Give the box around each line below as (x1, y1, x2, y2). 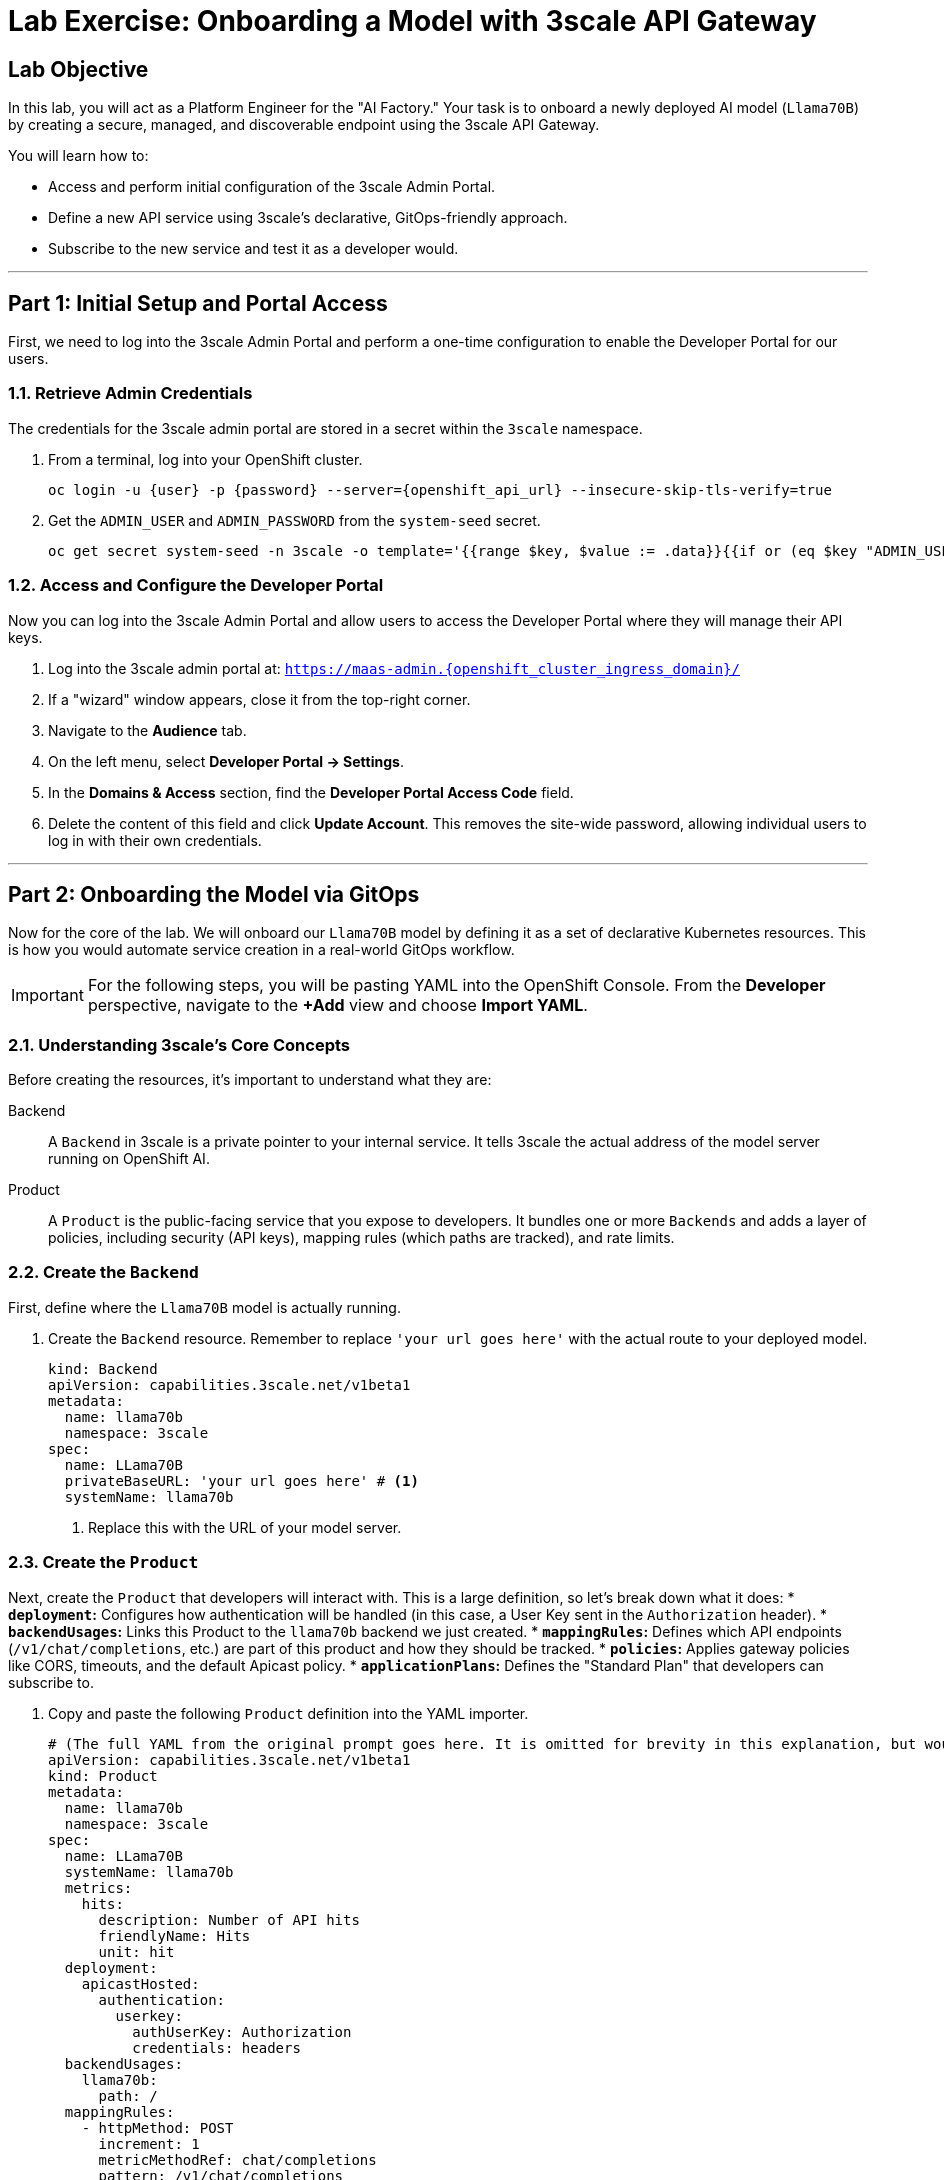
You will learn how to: (8, 147, 149, 165)
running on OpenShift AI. (48, 1150, 210, 1168)
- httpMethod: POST (81, 2119, 234, 2136)
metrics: (64, 1879, 133, 1896)
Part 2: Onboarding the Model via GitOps (8, 881, 420, 907)
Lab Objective (8, 56, 149, 82)
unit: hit (98, 1943, 175, 1960)
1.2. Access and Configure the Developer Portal (8, 575, 384, 596)
